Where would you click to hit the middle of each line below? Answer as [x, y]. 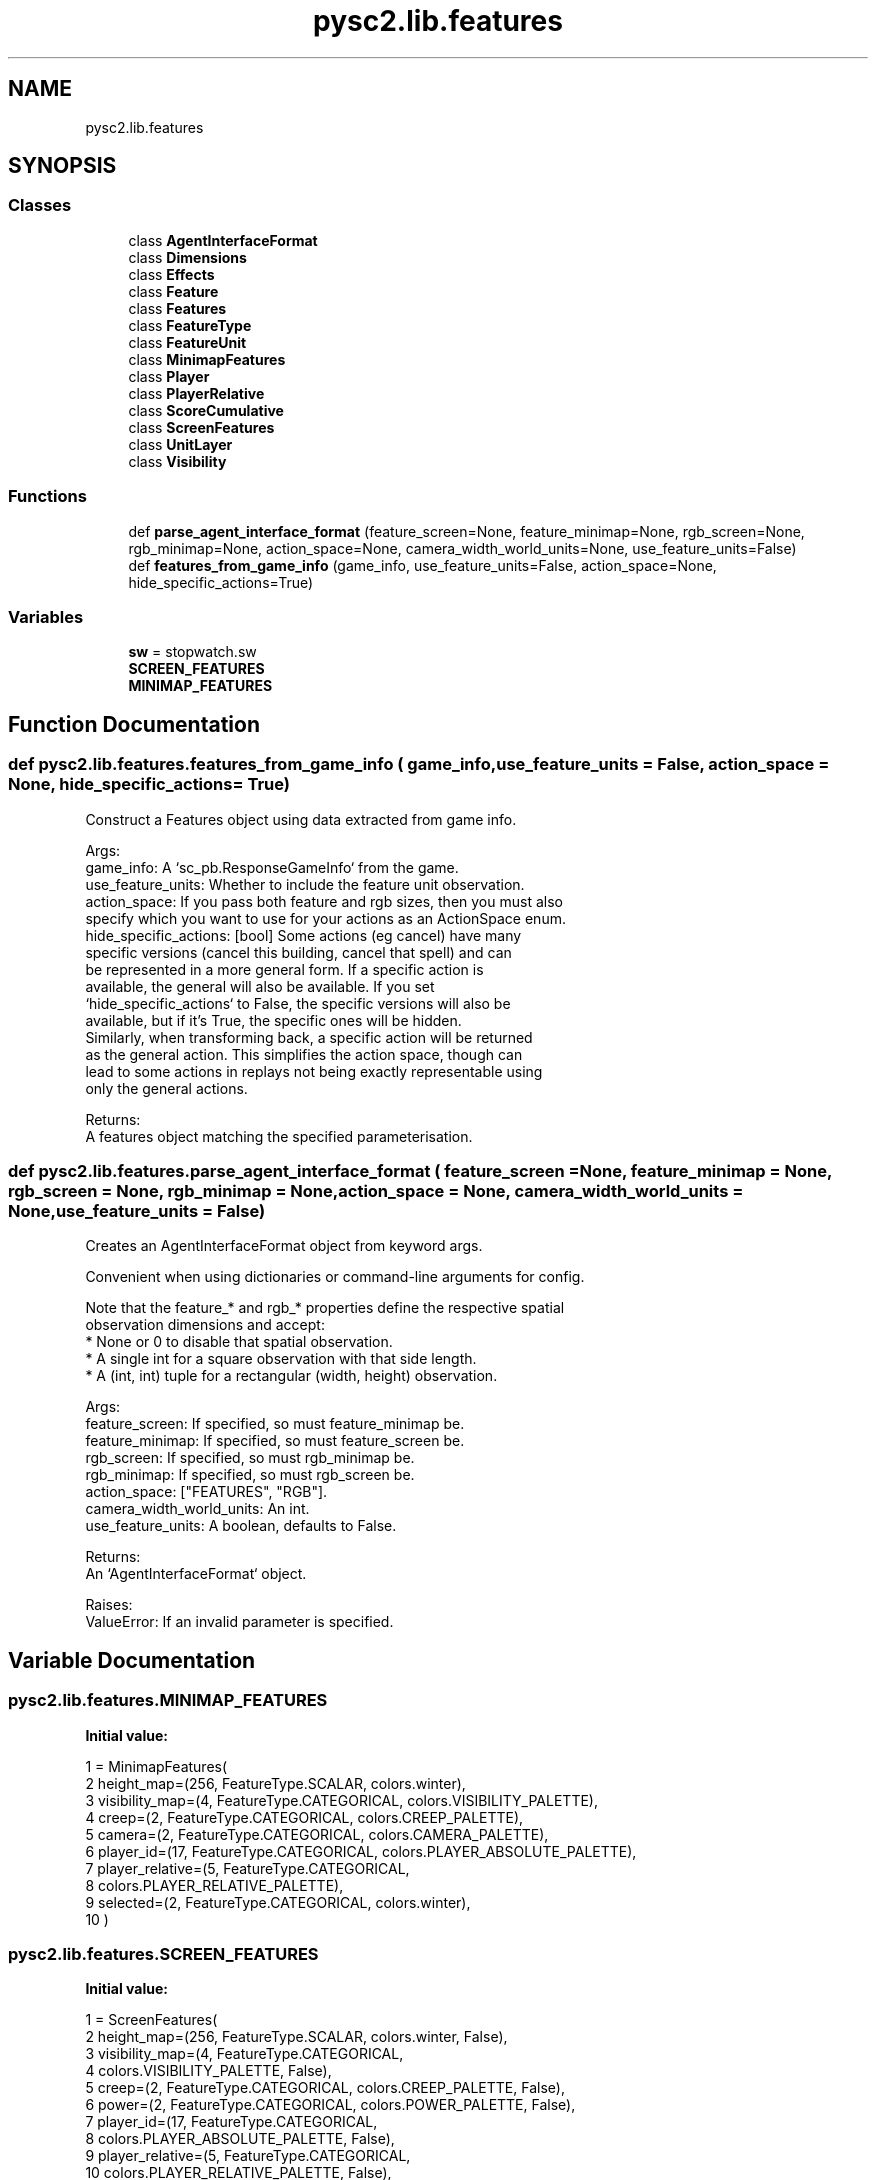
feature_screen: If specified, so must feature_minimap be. [275, 1424]
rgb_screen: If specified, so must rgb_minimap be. [250, 1458]
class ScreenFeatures [201, 427]
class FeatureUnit [187, 342]
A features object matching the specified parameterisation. [279, 1136]
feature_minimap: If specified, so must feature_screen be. [275, 1441]
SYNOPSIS [62, 166]
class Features [177, 308]
